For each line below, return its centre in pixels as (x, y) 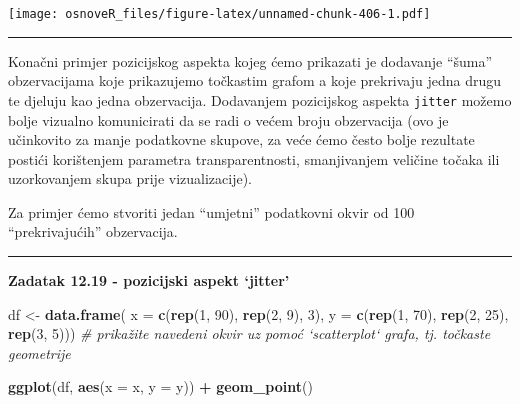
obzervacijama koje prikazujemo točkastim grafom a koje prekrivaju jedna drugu (255, 80)
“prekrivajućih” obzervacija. (93, 231)
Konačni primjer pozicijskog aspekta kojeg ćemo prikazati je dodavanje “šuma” (250, 60)
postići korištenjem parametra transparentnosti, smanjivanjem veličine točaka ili (254, 158)
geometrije (39, 352)
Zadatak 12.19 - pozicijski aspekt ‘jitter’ (149, 280)
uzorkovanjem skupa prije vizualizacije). (130, 178)
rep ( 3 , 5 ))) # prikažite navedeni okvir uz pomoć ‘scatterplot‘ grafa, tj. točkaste (249, 333)
